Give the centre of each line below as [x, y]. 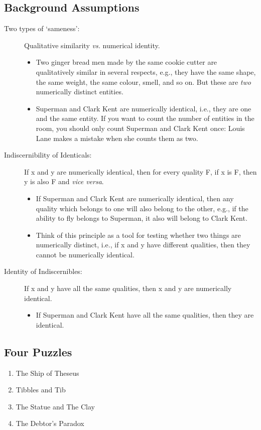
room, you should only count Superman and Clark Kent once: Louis [140, 128]
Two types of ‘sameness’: [42, 28]
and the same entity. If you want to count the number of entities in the [145, 118]
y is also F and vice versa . [64, 181]
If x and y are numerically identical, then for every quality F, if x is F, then [141, 171]
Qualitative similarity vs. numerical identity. [92, 45]
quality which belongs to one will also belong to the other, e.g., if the [142, 208]
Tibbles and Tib [41, 390]
